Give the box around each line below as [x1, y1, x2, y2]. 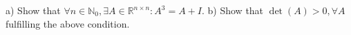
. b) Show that [201, 3, 264, 17]
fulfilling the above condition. [6, 16, 130, 30]
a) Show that [6, 3, 61, 17]
